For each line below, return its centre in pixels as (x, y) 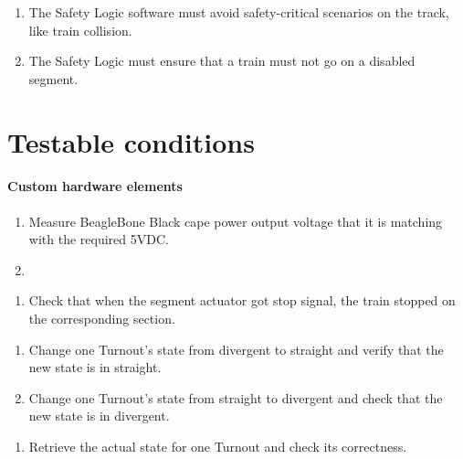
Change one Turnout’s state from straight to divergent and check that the (236, 397)
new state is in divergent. (99, 416)
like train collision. (80, 30)
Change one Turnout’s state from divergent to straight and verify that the (236, 349)
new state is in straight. (95, 367)
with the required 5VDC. (99, 239)
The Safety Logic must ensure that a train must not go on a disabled (222, 61)
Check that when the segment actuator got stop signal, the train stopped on (242, 300)
